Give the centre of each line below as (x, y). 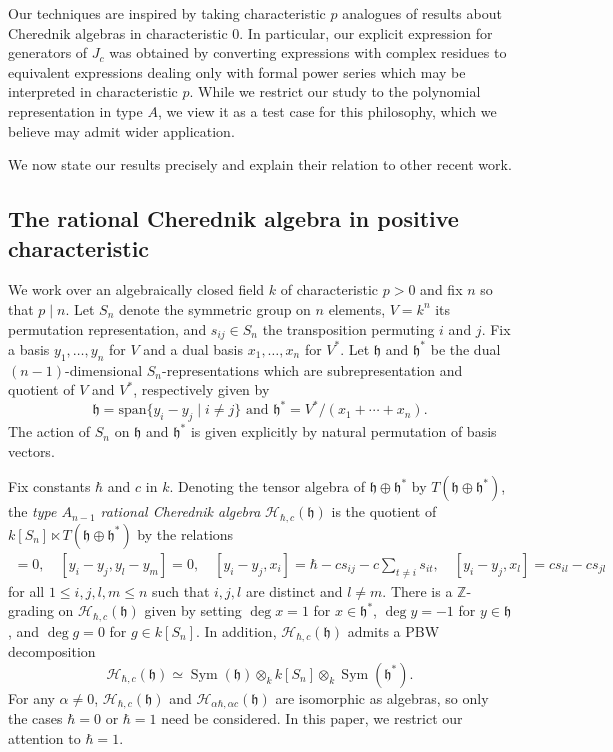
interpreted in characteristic (93, 91)
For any (31, 697)
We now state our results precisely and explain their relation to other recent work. (260, 164)
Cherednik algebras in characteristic (118, 32)
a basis (29, 348)
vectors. (31, 450)
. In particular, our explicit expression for (366, 32)
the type (32, 511)
